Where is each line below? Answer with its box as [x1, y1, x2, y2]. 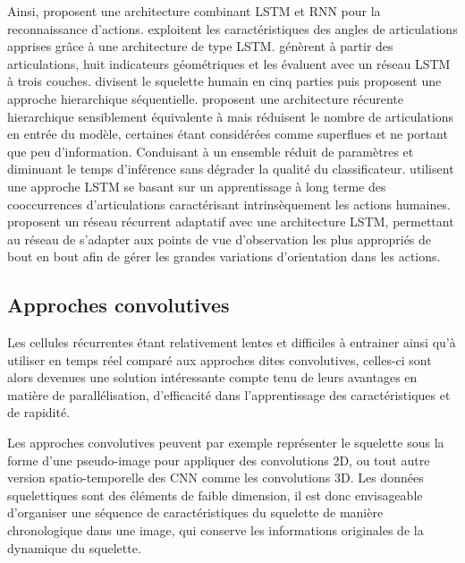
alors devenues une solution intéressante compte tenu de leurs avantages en [7, 368, 418, 387]
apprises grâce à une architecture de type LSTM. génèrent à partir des [7, 37, 393, 55]
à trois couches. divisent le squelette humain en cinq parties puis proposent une [7, 72, 442, 90]
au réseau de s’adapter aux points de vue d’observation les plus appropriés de [7, 229, 432, 248]
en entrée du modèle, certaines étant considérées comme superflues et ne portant [7, 124, 448, 143]
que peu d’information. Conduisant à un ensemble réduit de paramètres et [7, 141, 414, 160]
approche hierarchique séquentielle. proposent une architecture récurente [7, 89, 404, 107]
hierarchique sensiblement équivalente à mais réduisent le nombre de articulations [7, 107, 454, 125]
